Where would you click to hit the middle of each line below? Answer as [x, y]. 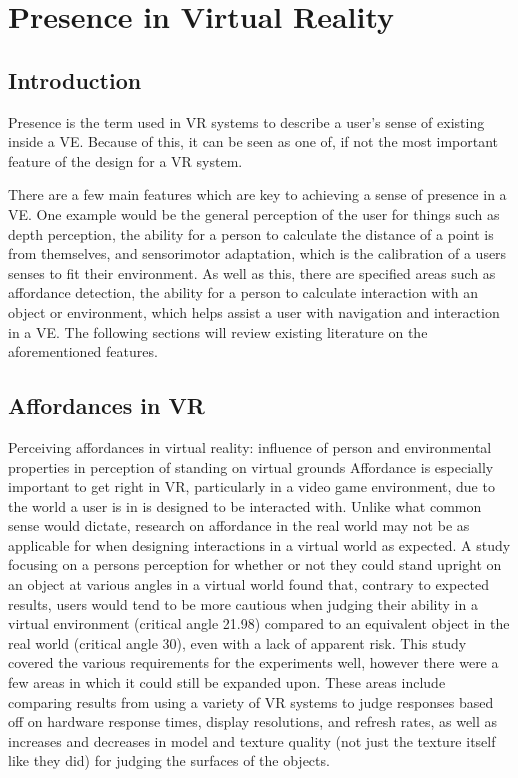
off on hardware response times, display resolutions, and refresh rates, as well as [253, 721]
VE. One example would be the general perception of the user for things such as [254, 213]
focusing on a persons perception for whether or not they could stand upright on [255, 564]
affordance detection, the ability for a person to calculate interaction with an [243, 292]
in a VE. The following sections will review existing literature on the [218, 331]
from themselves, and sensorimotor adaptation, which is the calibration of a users [257, 253]
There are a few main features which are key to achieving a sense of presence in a [257, 194]
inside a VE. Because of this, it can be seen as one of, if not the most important [253, 141]
